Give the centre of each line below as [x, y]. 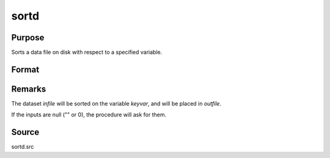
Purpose [28, 38]
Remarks [29, 89]
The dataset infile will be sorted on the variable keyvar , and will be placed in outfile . [116, 103]
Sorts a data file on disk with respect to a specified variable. [87, 52]
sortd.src [23, 147]
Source [25, 132]
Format [25, 69]
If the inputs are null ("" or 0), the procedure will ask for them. [89, 115]
